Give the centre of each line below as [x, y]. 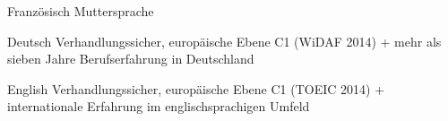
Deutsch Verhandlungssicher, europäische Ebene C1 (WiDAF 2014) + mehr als [224, 41]
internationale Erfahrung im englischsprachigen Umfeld [159, 106]
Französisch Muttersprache [81, 11]
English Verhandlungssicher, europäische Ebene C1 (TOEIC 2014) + [196, 88]
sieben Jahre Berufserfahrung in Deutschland [131, 59]
